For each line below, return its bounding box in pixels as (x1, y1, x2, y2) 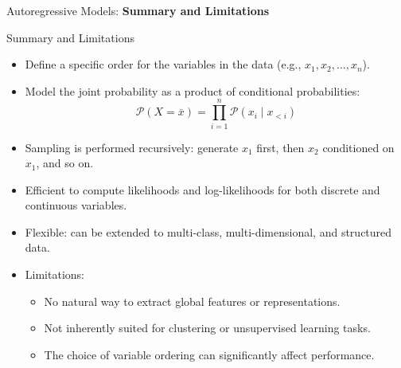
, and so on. (36, 155, 94, 171)
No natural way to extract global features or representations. (44, 292, 341, 309)
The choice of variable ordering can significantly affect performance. (44, 346, 375, 362)
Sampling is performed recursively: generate (25, 139, 239, 155)
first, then (256, 139, 305, 155)
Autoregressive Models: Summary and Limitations (6, 2, 270, 18)
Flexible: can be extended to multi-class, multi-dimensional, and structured (25, 223, 392, 240)
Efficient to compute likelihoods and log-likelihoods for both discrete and (25, 181, 380, 198)
